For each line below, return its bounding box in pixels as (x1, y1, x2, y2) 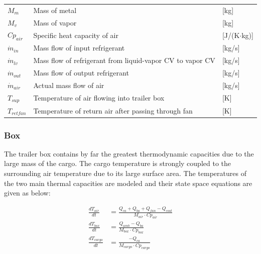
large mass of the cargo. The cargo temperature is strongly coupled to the (4, 158, 231, 168)
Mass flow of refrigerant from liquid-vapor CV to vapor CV (33, 55, 215, 65)
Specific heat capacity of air (33, 30, 119, 40)
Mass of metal (33, 4, 77, 15)
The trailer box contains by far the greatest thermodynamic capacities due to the (4, 148, 254, 158)
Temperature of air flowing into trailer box (33, 92, 165, 103)
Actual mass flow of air (33, 80, 104, 90)
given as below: (4, 187, 51, 198)
